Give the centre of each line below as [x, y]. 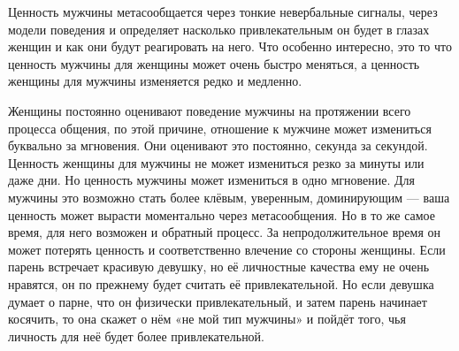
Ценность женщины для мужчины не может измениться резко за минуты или [216, 162]
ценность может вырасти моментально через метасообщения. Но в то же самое [222, 214]
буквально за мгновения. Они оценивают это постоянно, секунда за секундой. [218, 145]
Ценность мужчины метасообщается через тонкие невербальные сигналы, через [223, 11]
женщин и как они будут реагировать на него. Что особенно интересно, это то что [230, 46]
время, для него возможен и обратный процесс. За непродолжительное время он [224, 232]
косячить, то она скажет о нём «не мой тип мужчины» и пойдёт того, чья [207, 319]
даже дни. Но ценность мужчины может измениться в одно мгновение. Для [212, 180]
